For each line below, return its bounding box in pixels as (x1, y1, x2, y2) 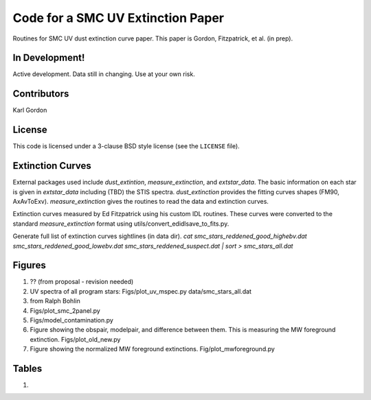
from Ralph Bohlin (30, 297, 80, 305)
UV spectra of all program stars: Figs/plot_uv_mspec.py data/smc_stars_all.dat (30, 287, 252, 295)
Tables (12, 362, 43, 374)
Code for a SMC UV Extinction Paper (12, 10, 225, 25)
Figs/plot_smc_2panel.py (30, 306, 101, 315)
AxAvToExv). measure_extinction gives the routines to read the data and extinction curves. (12, 197, 269, 205)
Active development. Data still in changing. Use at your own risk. (12, 70, 195, 78)
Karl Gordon (12, 106, 47, 115)
